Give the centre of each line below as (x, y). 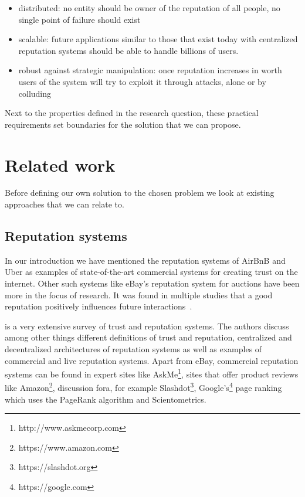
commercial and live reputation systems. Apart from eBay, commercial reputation (152, 360)
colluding (35, 93)
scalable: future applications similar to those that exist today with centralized (158, 39)
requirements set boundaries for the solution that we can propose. (123, 124)
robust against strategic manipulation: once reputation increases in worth (150, 70)
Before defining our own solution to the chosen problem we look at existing (140, 193)
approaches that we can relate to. (65, 204)
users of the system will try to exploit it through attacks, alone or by (142, 81)
